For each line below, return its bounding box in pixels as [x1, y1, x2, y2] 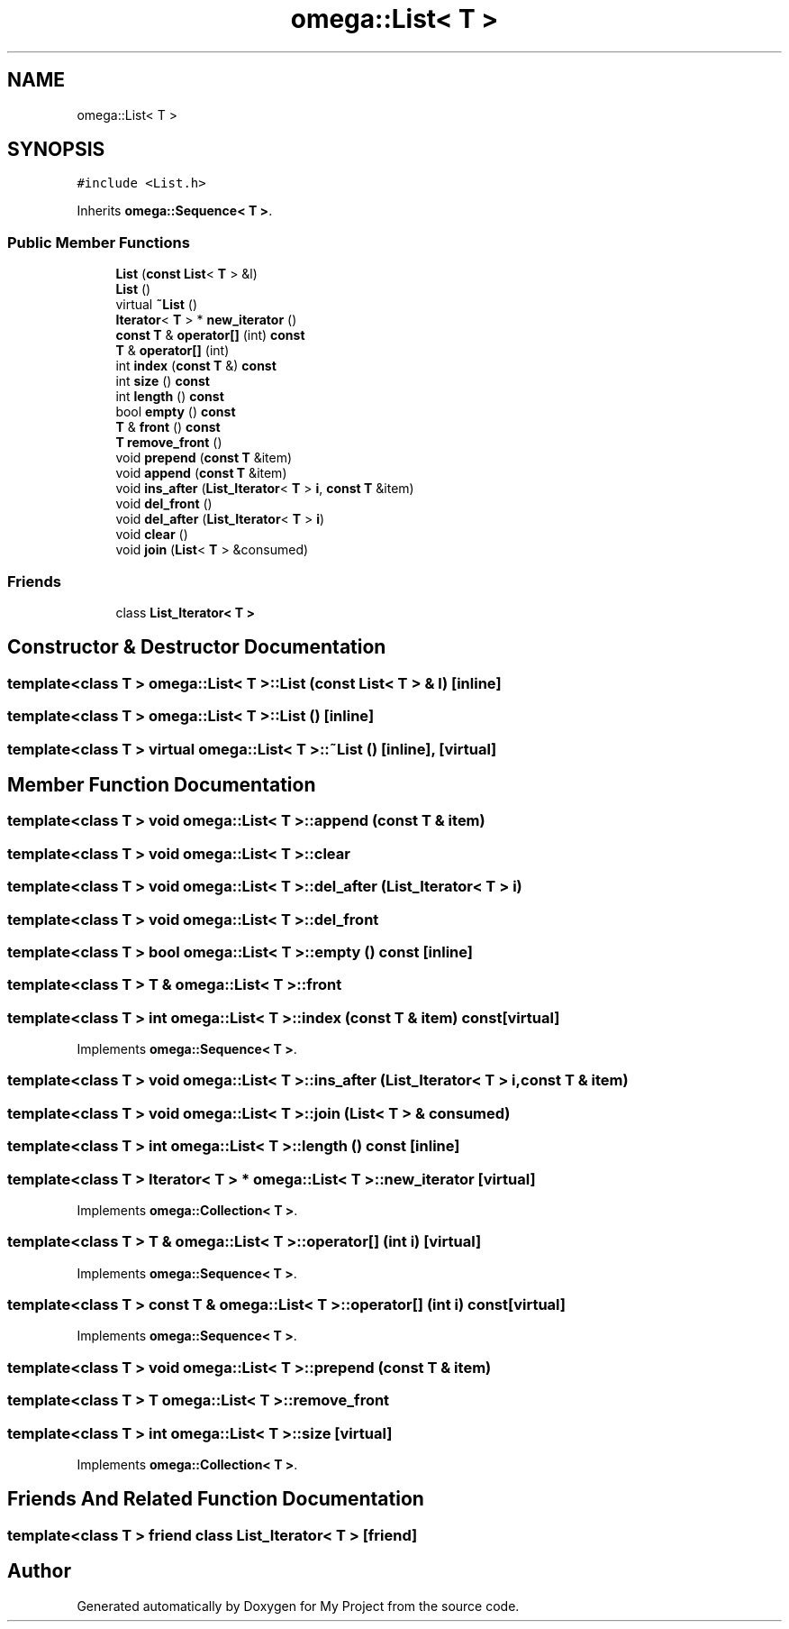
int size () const [115, 373, 210, 389]
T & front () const [115, 419, 221, 435]
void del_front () [115, 496, 213, 512]
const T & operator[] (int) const [115, 327, 305, 343]
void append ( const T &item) [115, 465, 287, 481]
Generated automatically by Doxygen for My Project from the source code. [77, 1597, 520, 1614]
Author [7, 1560, 71, 1583]
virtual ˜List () [115, 297, 198, 313]
